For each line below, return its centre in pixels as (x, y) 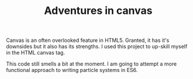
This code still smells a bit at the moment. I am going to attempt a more (92, 64)
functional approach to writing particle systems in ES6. (72, 70)
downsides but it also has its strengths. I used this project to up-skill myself (97, 46)
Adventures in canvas (98, 11)
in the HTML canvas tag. (36, 53)
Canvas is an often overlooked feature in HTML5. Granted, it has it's (88, 40)
